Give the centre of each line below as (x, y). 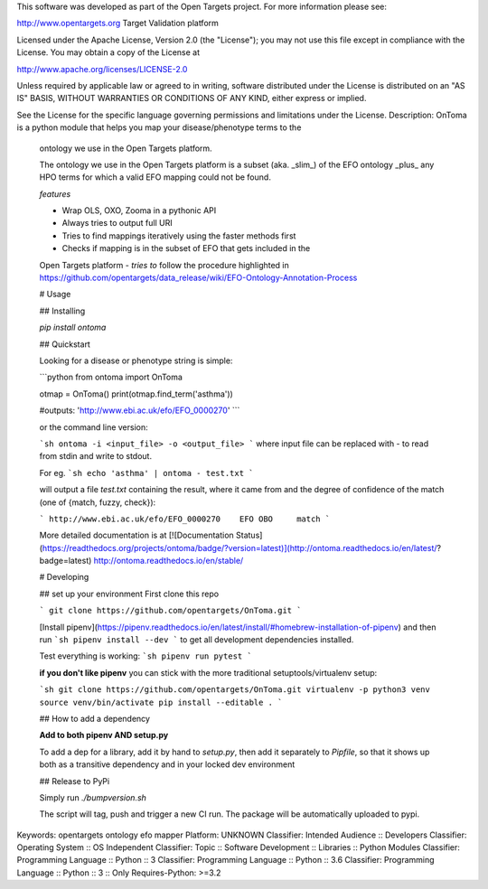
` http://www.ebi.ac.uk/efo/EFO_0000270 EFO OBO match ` (185, 519)
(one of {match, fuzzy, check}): (98, 502)
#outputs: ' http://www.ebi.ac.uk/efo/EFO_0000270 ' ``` (140, 410)
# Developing (64, 577)
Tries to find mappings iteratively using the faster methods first (179, 236)
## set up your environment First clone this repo (129, 594)
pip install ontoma (73, 328)
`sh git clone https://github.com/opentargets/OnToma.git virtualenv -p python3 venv (235, 690)
